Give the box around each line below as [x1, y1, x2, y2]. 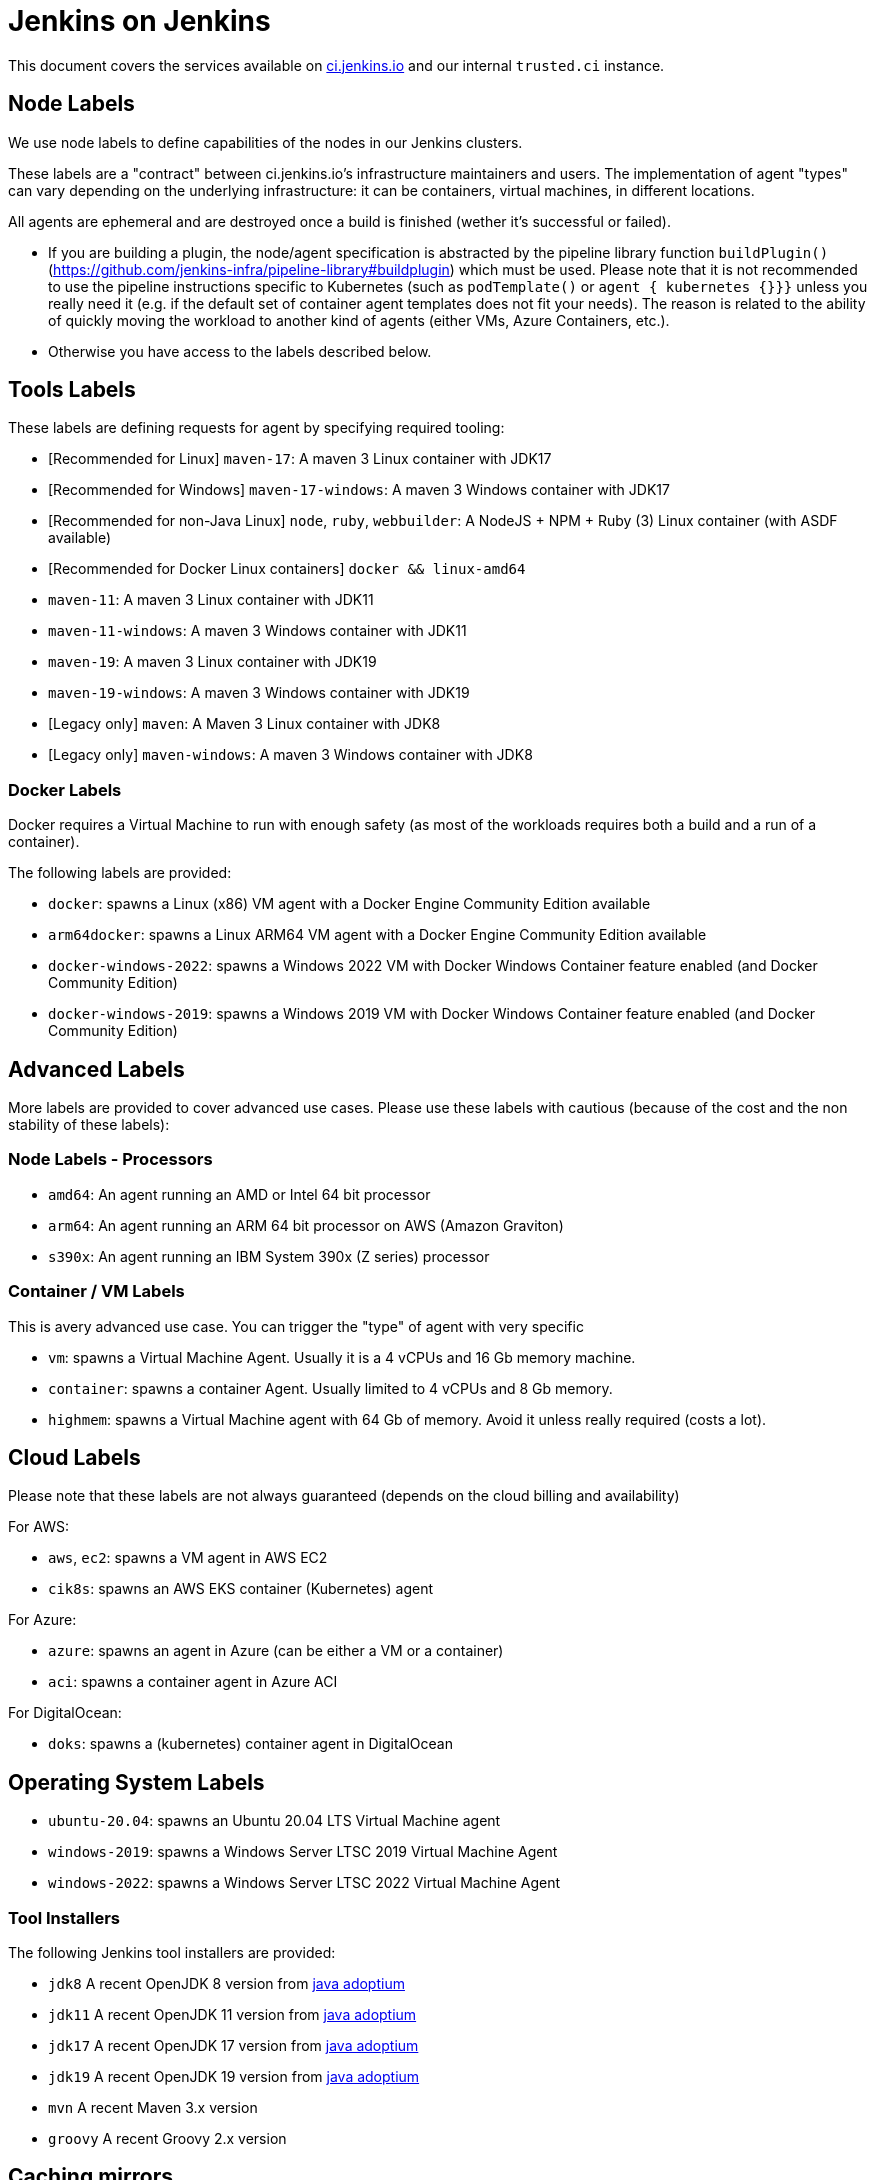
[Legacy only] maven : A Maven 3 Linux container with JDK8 [48, 715, 441, 733]
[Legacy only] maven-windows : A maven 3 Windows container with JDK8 [48, 746, 533, 764]
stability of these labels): [8, 1116, 170, 1134]
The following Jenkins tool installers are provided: [8, 1943, 336, 1961]
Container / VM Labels [8, 1281, 185, 1302]
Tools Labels [8, 377, 136, 403]
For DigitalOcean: [8, 1704, 122, 1722]
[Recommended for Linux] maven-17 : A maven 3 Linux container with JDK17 [48, 450, 552, 468]
